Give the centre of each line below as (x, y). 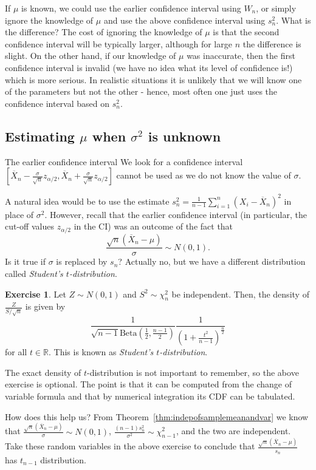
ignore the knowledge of (49, 20)
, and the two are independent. (233, 431)
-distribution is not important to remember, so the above (193, 372)
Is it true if (26, 261)
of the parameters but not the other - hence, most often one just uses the (141, 91)
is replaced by (82, 261)
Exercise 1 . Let (36, 294)
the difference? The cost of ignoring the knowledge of (104, 32)
